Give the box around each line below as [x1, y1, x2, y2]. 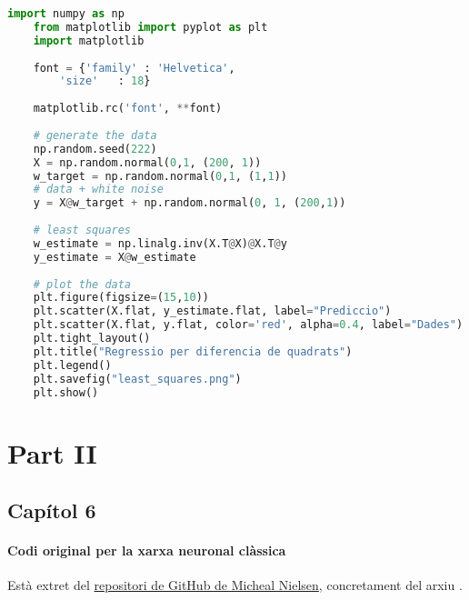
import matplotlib [33, 34, 145, 47]
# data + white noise [33, 183, 164, 196]
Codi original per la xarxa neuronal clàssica [7, 541, 286, 560]
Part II [7, 434, 97, 471]
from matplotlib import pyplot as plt [33, 20, 268, 34]
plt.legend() [33, 358, 112, 372]
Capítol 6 [7, 496, 96, 525]
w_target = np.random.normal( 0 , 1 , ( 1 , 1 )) [33, 169, 287, 183]
